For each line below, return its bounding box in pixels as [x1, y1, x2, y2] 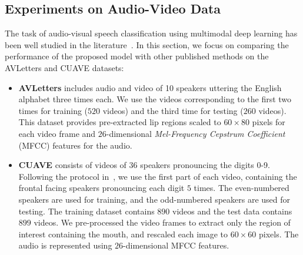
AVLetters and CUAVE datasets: [5, 61, 124, 73]
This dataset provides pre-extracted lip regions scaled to [18, 116, 221, 128]
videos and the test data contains [172, 204, 292, 217]
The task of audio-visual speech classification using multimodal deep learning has [5, 27, 298, 39]
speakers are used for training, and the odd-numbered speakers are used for [18, 193, 291, 205]
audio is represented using [18, 239, 112, 251]
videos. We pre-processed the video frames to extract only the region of [34, 216, 291, 229]
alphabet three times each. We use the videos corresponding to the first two [18, 93, 292, 105]
